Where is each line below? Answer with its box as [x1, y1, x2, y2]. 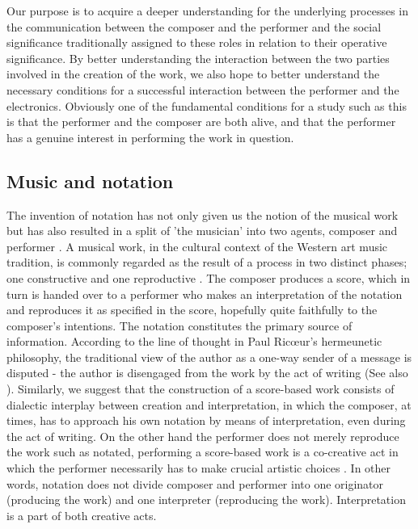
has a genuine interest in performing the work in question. [6, 128, 294, 145]
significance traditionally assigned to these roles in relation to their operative [6, 34, 387, 51]
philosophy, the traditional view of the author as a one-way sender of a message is [6, 348, 412, 365]
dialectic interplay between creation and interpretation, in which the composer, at [6, 396, 412, 413]
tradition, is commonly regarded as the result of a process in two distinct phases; [6, 254, 407, 271]
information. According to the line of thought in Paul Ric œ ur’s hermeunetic [6, 333, 382, 350]
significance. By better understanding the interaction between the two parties [6, 49, 390, 66]
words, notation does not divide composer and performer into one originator [6, 475, 384, 492]
